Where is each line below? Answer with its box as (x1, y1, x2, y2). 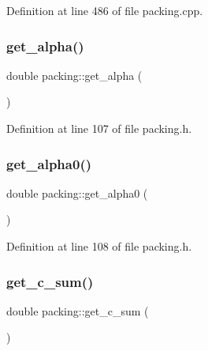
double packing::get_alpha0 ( (6, 184, 148, 201)
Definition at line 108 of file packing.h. (6, 238, 192, 254)
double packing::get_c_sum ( (6, 302, 149, 319)
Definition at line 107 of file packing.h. (6, 120, 192, 136)
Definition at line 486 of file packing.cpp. (6, 2, 203, 18)
